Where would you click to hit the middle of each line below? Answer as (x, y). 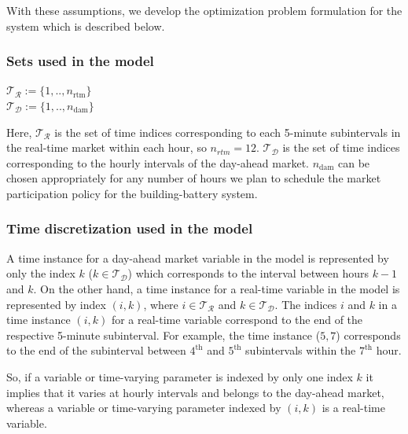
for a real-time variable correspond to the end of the (237, 320)
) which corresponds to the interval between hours (248, 273)
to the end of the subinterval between (96, 350)
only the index (41, 273)
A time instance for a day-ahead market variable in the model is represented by (198, 257)
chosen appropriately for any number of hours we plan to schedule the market (194, 178)
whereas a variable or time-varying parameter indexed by (144, 408)
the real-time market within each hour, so (107, 147)
